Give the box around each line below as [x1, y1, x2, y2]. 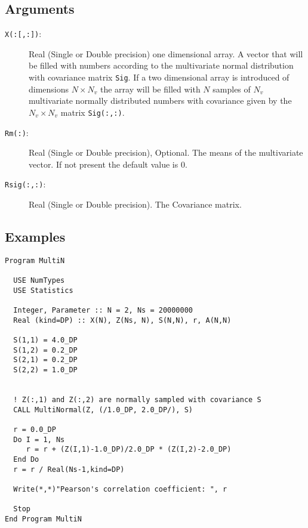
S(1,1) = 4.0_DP [13, 336, 78, 345]
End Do [13, 455, 39, 464]
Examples [5, 227, 66, 246]
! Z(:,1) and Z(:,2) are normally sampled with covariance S [13, 396, 261, 405]
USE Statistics [13, 286, 73, 295]
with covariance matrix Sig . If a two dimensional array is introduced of [29, 71, 289, 84]
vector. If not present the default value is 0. [29, 158, 187, 170]
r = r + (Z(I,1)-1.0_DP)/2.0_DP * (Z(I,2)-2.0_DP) [26, 445, 232, 454]
